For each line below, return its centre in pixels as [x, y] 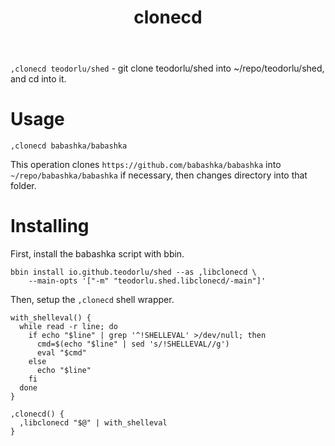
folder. [23, 186]
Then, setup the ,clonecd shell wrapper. [92, 300]
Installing [50, 226]
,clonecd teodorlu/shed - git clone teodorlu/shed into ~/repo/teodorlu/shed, [167, 68]
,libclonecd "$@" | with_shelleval [93, 423]
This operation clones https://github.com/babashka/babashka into [146, 165]
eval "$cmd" [61, 353]
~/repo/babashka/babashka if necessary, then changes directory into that [159, 175]
